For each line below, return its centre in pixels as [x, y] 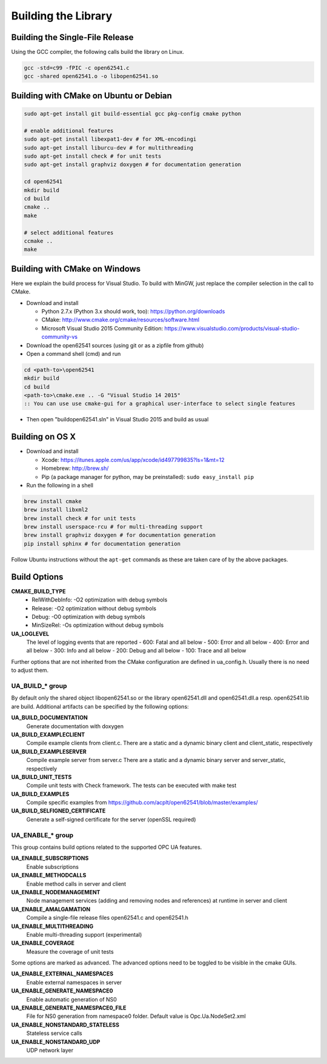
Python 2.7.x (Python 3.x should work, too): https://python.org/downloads [133, 311]
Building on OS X [43, 437]
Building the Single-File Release [72, 37]
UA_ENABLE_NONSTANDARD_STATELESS [65, 1025]
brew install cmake [53, 501]
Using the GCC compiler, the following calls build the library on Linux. [98, 52]
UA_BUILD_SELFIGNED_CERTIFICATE [58, 811]
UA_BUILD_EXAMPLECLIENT [48, 734]
